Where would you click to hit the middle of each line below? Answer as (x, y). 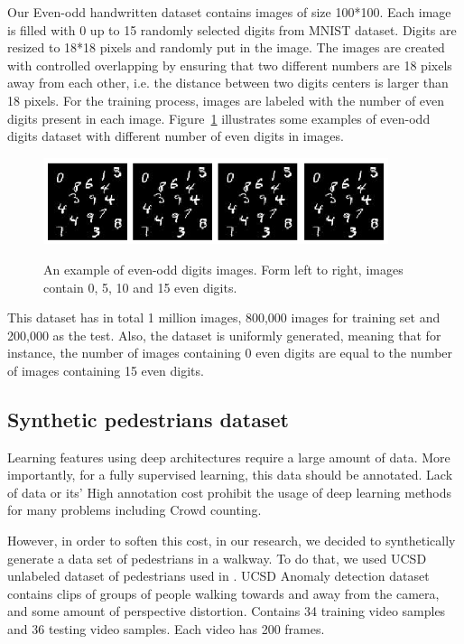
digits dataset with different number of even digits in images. (176, 136)
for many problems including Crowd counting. (135, 510)
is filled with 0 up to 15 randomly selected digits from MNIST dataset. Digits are (232, 29)
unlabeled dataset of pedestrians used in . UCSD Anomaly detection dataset (218, 576)
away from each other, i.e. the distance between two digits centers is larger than (228, 83)
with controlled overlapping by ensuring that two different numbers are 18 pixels (230, 65)
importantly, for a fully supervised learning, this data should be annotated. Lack (230, 475)
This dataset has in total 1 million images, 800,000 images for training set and (224, 317)
